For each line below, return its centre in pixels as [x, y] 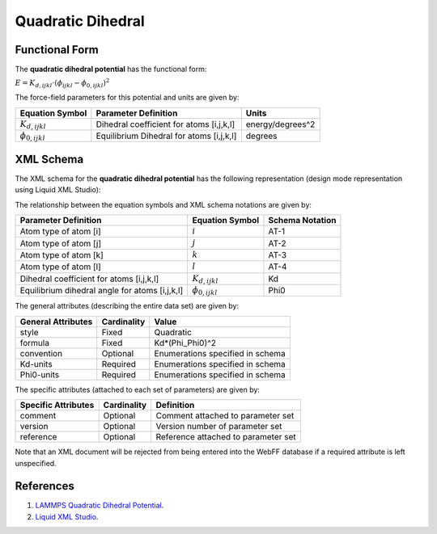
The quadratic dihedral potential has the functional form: [111, 69]
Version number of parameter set [219, 427]
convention [41, 353]
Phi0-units [40, 374]
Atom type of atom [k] [62, 255]
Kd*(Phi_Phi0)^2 [185, 343]
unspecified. [36, 463]
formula [35, 343]
